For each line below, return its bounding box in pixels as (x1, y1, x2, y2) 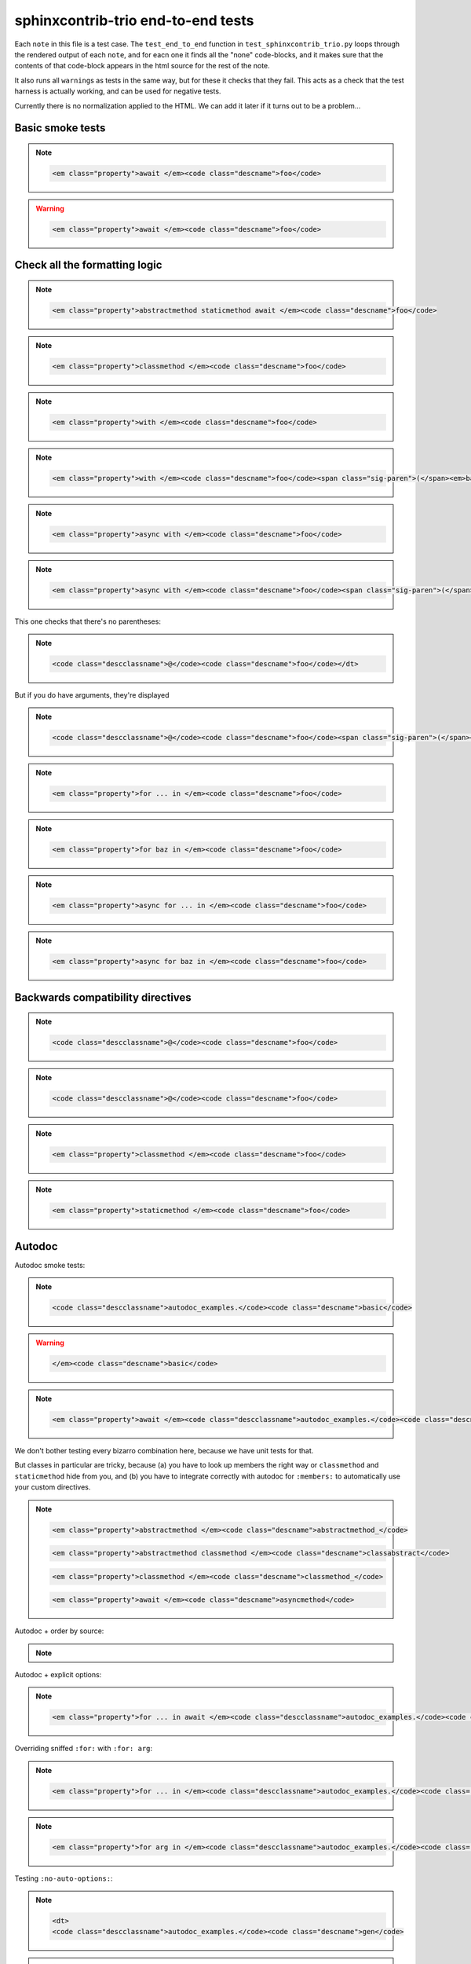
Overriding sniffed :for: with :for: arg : (14, 1744, 153, 1753)
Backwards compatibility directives (14, 991, 192, 1004)
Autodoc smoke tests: (14, 1260, 86, 1270)
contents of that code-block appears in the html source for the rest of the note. (14, 61, 270, 71)
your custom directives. (14, 1482, 91, 1492)
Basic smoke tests (14, 122, 106, 135)
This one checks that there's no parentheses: (14, 617, 161, 626)
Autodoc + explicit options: (14, 1670, 102, 1680)
